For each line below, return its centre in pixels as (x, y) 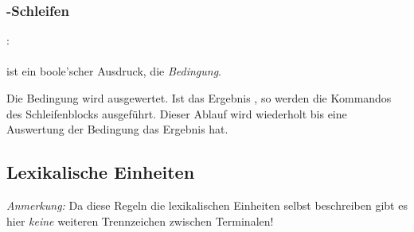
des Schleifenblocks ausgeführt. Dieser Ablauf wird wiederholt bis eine (177, 113)
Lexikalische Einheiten (101, 172)
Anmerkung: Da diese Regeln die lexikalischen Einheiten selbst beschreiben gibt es (207, 205)
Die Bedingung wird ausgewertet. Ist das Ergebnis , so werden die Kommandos (199, 98)
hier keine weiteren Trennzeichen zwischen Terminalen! (140, 220)
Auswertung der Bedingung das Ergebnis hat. (117, 129)
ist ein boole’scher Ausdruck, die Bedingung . (114, 71)
